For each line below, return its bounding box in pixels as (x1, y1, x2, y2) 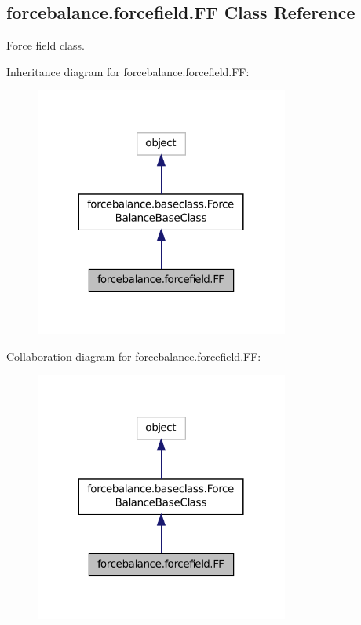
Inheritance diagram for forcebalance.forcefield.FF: (6, 63, 250, 79)
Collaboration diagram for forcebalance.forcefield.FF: (6, 347, 261, 364)
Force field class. (6, 37, 85, 53)
